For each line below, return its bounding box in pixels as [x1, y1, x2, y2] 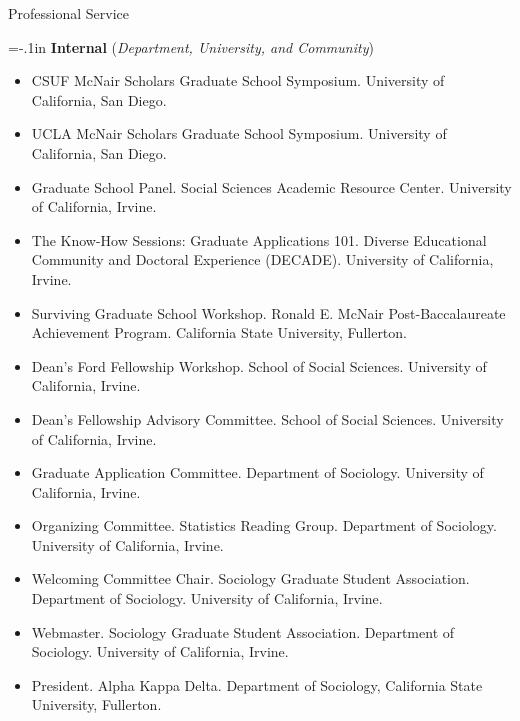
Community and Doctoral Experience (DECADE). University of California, [31, 249, 494, 270]
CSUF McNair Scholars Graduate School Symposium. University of [31, 70, 445, 91]
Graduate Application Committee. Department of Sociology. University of [31, 462, 484, 483]
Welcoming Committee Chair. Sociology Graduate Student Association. [31, 568, 470, 589]
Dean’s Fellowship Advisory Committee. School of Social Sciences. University [31, 408, 504, 429]
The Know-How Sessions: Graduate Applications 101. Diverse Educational [31, 229, 487, 250]
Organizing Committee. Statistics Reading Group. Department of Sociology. [31, 515, 497, 536]
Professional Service [8, 3, 129, 23]
